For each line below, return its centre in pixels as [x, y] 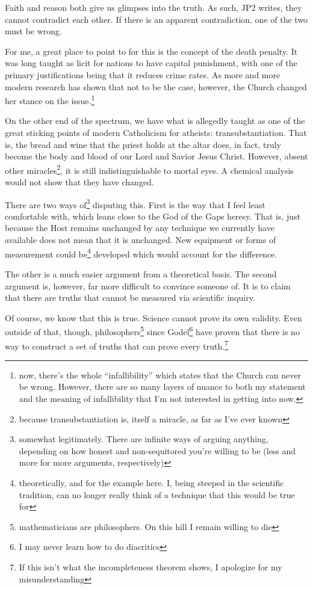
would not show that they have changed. [79, 182]
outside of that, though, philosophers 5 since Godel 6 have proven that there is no [152, 331]
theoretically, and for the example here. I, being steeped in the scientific [151, 482]
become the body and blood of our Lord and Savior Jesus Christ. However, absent [156, 156]
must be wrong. [34, 31]
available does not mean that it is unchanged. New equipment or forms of [141, 240]
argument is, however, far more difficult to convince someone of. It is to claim [148, 285]
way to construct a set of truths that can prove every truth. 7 [117, 345]
